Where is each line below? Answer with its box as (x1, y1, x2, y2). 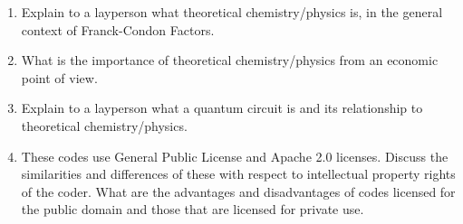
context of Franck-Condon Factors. (21, 20, 215, 39)
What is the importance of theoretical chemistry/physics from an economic (21, 51, 439, 70)
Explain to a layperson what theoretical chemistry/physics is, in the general (21, 3, 443, 21)
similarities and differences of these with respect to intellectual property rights (21, 164, 456, 183)
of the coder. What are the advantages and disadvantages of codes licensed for (21, 182, 456, 201)
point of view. (21, 68, 98, 87)
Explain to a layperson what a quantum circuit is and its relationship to (21, 98, 423, 117)
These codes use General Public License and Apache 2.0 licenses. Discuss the (21, 146, 449, 165)
